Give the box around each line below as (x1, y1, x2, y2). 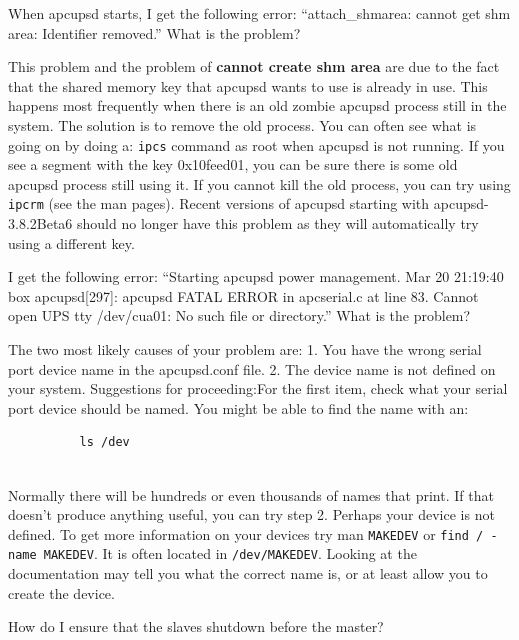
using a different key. (8, 232, 135, 253)
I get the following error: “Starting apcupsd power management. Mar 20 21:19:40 (8, 266, 504, 287)
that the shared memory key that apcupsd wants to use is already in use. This (8, 75, 488, 96)
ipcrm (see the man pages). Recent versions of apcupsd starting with (8, 193, 430, 214)
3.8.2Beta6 (8, 213, 73, 234)
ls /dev (79, 435, 130, 450)
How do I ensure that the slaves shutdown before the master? (8, 616, 384, 637)
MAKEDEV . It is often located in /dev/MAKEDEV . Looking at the (43, 543, 417, 564)
